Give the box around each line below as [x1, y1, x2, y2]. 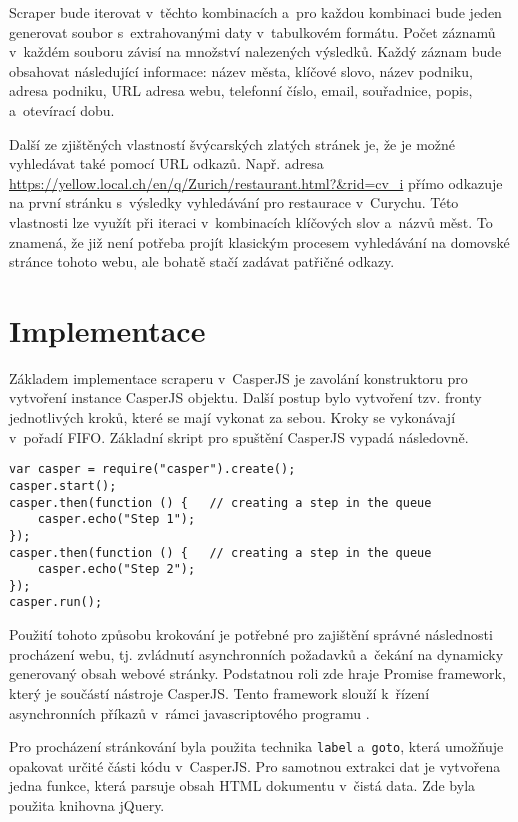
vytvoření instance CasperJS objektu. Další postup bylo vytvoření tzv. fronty [9, 387, 482, 408]
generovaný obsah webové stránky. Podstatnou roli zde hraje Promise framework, [9, 663, 506, 684]
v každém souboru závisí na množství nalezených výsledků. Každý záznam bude [9, 41, 502, 62]
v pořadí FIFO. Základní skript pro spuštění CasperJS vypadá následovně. [9, 426, 469, 447]
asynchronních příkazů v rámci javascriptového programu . [9, 702, 370, 723]
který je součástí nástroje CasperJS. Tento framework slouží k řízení [9, 682, 430, 703]
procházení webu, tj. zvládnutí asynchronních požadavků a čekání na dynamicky [9, 643, 504, 664]
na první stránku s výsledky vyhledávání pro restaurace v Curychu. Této [9, 192, 459, 213]
